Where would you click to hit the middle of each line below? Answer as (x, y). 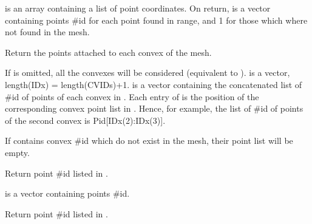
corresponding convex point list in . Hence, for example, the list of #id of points (154, 108)
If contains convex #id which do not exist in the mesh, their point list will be (149, 141)
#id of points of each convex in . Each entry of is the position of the (132, 96)
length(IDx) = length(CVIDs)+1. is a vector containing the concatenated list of (154, 84)
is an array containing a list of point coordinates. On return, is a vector (138, 8)
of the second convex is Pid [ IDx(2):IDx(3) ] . (85, 120)
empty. (17, 152)
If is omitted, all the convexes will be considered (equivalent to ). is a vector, (148, 73)
